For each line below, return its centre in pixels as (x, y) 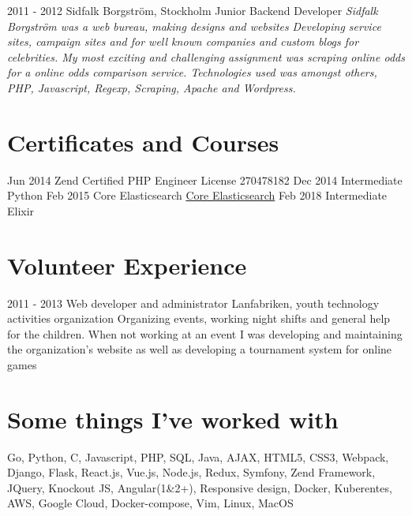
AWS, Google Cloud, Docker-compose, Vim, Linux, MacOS (150, 503)
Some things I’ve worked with (173, 419)
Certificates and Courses (143, 142)
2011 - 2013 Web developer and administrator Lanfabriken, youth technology (193, 303)
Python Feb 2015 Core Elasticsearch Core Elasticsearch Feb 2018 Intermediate (197, 195)
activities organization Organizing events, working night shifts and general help (199, 318)
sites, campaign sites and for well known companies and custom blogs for (183, 41)
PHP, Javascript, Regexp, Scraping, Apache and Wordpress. (152, 87)
